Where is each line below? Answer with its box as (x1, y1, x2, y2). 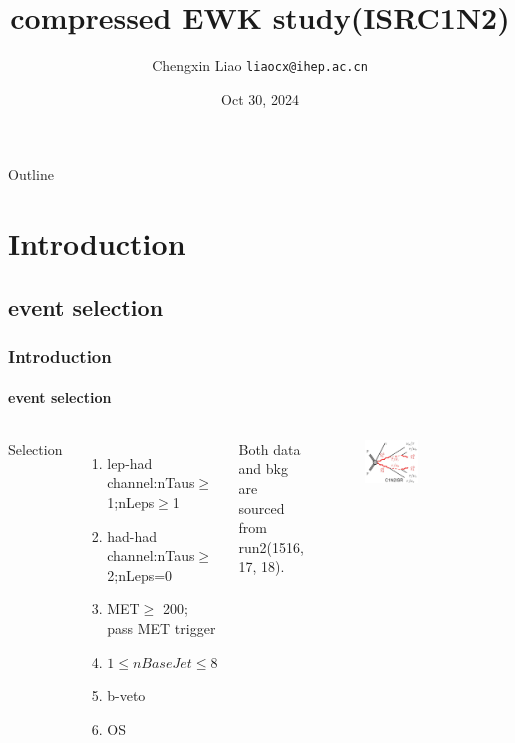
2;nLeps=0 (107, 564, 173, 585)
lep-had (107, 452, 153, 473)
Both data (238, 438, 301, 459)
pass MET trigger (107, 617, 216, 638)
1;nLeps (107, 491, 155, 512)
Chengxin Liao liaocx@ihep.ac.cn (152, 55, 368, 76)
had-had (107, 525, 158, 546)
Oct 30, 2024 (221, 88, 299, 109)
